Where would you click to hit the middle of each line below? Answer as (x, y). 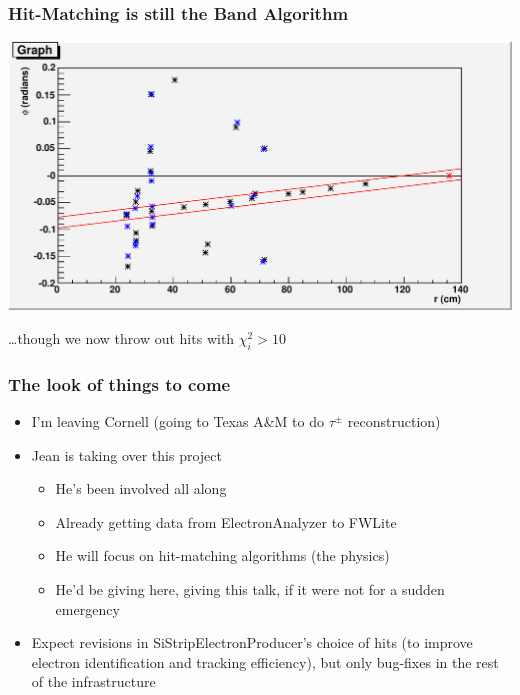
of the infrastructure (93, 681)
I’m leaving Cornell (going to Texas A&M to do (177, 421)
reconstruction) (394, 421)
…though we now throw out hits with (121, 338)
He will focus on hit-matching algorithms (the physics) (222, 555)
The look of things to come (119, 383)
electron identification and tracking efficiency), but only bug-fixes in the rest (265, 661)
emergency (87, 608)
